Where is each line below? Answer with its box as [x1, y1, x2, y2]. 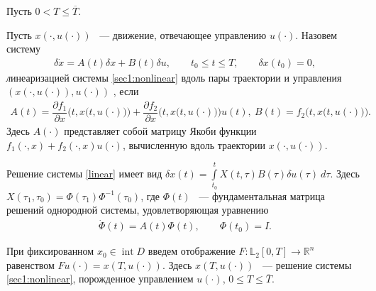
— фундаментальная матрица [199, 188, 325, 203]
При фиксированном [6, 243, 94, 258]
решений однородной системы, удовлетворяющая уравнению [6, 202, 269, 217]
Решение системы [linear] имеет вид [6, 166, 162, 181]
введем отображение [148, 243, 236, 258]
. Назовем [295, 27, 338, 42]
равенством [6, 257, 55, 272]
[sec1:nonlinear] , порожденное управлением [6, 271, 194, 286]
